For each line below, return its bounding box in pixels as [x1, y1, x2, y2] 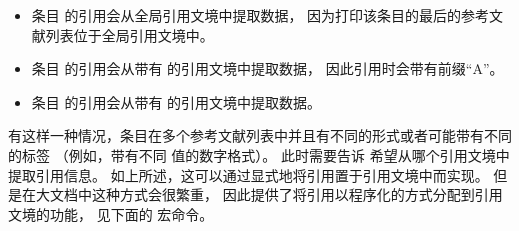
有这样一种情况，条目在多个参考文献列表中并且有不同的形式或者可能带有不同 [8, 125, 512, 146]
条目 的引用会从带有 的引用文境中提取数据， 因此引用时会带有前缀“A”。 [31, 58, 504, 79]
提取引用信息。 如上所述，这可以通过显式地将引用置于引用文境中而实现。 [8, 164, 489, 185]
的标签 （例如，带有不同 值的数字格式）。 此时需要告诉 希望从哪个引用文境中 [8, 144, 510, 165]
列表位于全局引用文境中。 [45, 24, 214, 45]
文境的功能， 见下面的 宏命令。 [8, 203, 214, 224]
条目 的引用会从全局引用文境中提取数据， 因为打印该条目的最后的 [31, 5, 462, 25]
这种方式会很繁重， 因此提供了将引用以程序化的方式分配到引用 [91, 184, 503, 205]
